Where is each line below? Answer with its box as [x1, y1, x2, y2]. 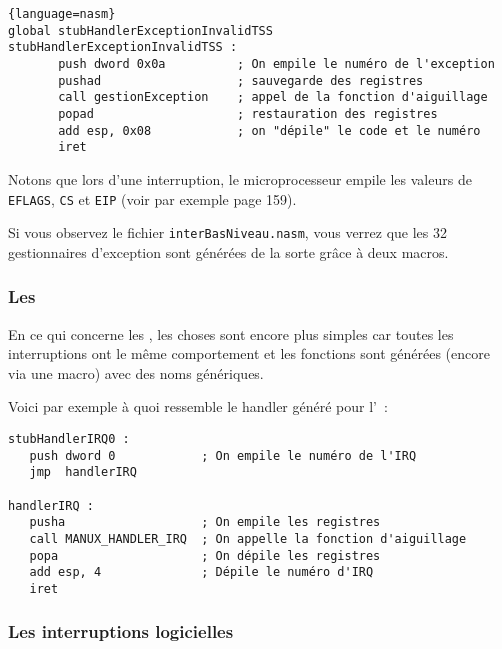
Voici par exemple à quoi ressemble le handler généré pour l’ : [8, 396, 388, 417]
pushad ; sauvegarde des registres [58, 73, 424, 88]
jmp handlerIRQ [29, 465, 137, 480]
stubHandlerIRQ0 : [8, 432, 130, 446]
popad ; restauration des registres [58, 106, 438, 121]
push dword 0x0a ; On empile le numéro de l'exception [58, 56, 495, 71]
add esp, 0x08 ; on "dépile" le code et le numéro [58, 123, 481, 138]
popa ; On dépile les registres [29, 548, 381, 563]
